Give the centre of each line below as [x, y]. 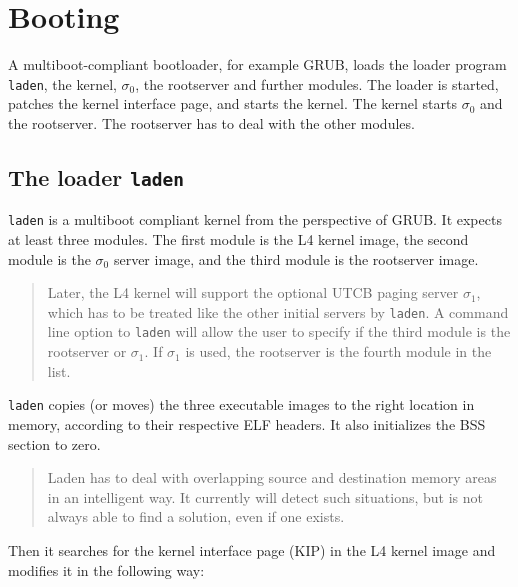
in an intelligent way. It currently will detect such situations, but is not [265, 496]
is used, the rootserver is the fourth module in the [338, 351]
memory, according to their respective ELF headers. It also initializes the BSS [247, 423]
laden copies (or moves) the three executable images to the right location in [241, 404]
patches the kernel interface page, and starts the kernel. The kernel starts [232, 103]
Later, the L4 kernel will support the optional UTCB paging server [253, 292]
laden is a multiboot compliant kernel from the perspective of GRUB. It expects [255, 219]
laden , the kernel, [62, 83]
